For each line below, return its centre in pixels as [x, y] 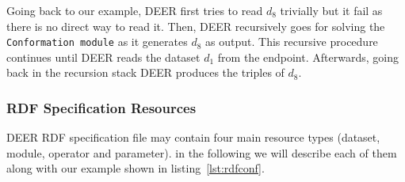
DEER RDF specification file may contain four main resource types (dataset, [193, 137]
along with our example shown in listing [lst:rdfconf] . [136, 168]
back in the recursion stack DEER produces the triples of [145, 72]
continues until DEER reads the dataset [103, 57]
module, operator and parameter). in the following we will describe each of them [202, 152]
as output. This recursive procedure [292, 42]
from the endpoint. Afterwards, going [308, 57]
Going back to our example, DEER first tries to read [135, 10]
